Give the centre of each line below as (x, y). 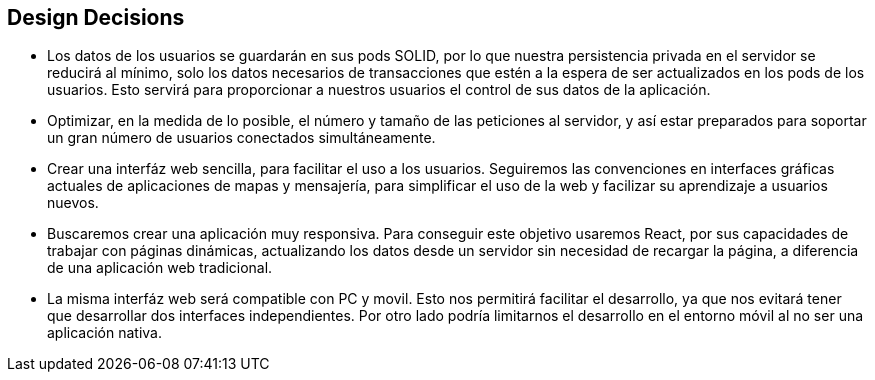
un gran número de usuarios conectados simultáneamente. (241, 138)
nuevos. (73, 203)
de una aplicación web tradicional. (160, 268)
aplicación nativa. (105, 333)
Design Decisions (96, 17)
